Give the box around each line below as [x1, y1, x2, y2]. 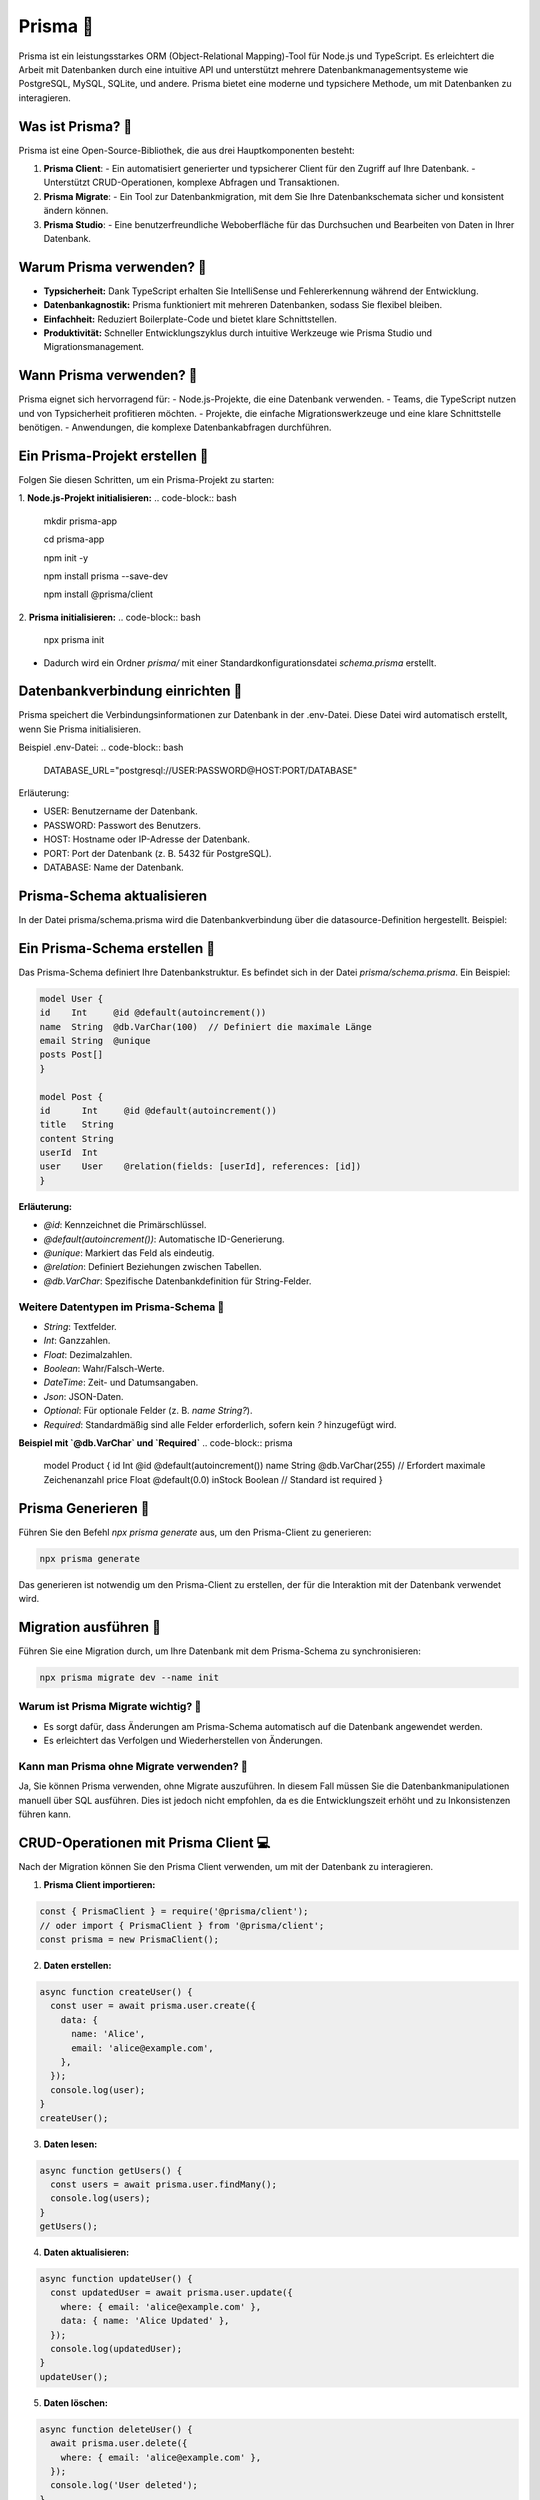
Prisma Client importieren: [43, 1879, 156, 1891]
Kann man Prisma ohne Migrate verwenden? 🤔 [18, 1759, 249, 1773]
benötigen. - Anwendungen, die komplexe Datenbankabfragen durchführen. [18, 421, 332, 434]
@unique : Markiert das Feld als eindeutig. [43, 1247, 215, 1259]
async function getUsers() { [39, 2165, 183, 2176]
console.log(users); [50, 2193, 151, 2204]
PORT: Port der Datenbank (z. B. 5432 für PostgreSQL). [43, 847, 272, 859]
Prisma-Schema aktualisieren [18, 887, 208, 904]
